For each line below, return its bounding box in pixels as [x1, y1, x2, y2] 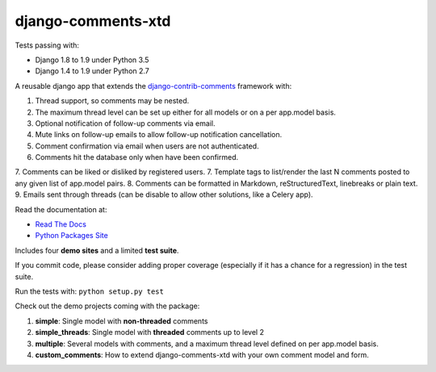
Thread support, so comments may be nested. [35, 96, 190, 106]
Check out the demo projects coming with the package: [15, 301, 200, 311]
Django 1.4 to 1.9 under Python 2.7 [35, 66, 149, 76]
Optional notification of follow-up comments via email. [35, 118, 216, 128]
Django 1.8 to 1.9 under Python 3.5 [35, 55, 149, 65]
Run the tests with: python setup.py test [15, 286, 165, 296]
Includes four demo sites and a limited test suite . [15, 245, 179, 255]
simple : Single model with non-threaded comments [35, 316, 208, 326]
